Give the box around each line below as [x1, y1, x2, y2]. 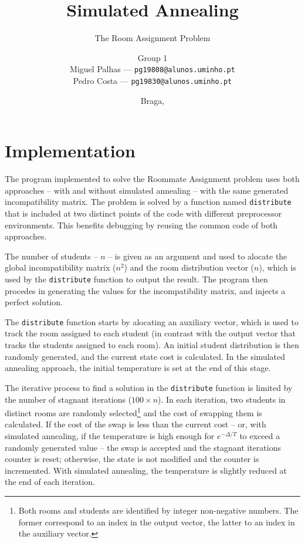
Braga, [140, 94, 165, 106]
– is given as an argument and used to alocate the [108, 249, 287, 262]
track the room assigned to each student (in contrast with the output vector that [5, 327, 296, 339]
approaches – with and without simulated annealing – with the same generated [5, 184, 289, 196]
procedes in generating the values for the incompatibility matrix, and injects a [5, 284, 286, 296]
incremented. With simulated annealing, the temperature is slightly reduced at [5, 464, 287, 476]
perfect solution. [5, 296, 63, 308]
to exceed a [239, 429, 280, 441]
